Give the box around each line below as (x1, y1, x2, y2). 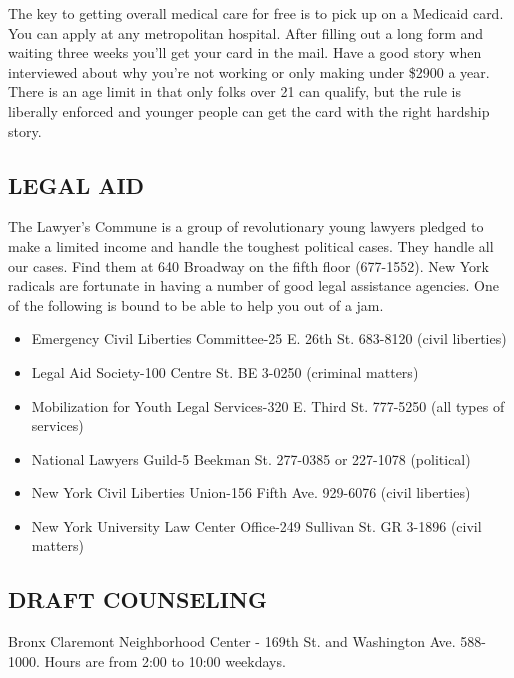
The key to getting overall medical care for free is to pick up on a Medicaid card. (8, 3, 504, 23)
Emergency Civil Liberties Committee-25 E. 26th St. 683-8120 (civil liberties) (31, 328, 507, 349)
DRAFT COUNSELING (8, 584, 267, 615)
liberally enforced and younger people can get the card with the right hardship (8, 100, 490, 121)
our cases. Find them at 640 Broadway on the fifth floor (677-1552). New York (8, 255, 489, 276)
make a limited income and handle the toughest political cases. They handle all (8, 235, 494, 256)
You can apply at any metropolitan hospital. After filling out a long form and (8, 22, 484, 43)
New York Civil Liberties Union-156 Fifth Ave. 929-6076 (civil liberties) (31, 482, 471, 503)
